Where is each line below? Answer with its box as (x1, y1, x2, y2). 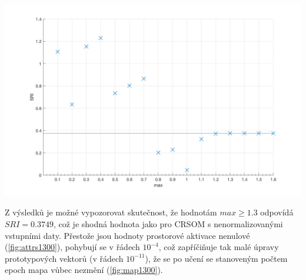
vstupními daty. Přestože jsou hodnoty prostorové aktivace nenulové (5, 229, 250, 241)
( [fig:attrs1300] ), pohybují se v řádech (5, 241, 140, 253)
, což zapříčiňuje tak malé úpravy (158, 241, 279, 253)
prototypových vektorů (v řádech (5, 252, 124, 264)
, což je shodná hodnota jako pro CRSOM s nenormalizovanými (53, 218, 283, 230)
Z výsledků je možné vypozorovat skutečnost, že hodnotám (5, 206, 217, 218)
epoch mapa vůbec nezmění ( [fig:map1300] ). (5, 264, 163, 276)
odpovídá (260, 206, 294, 218)
